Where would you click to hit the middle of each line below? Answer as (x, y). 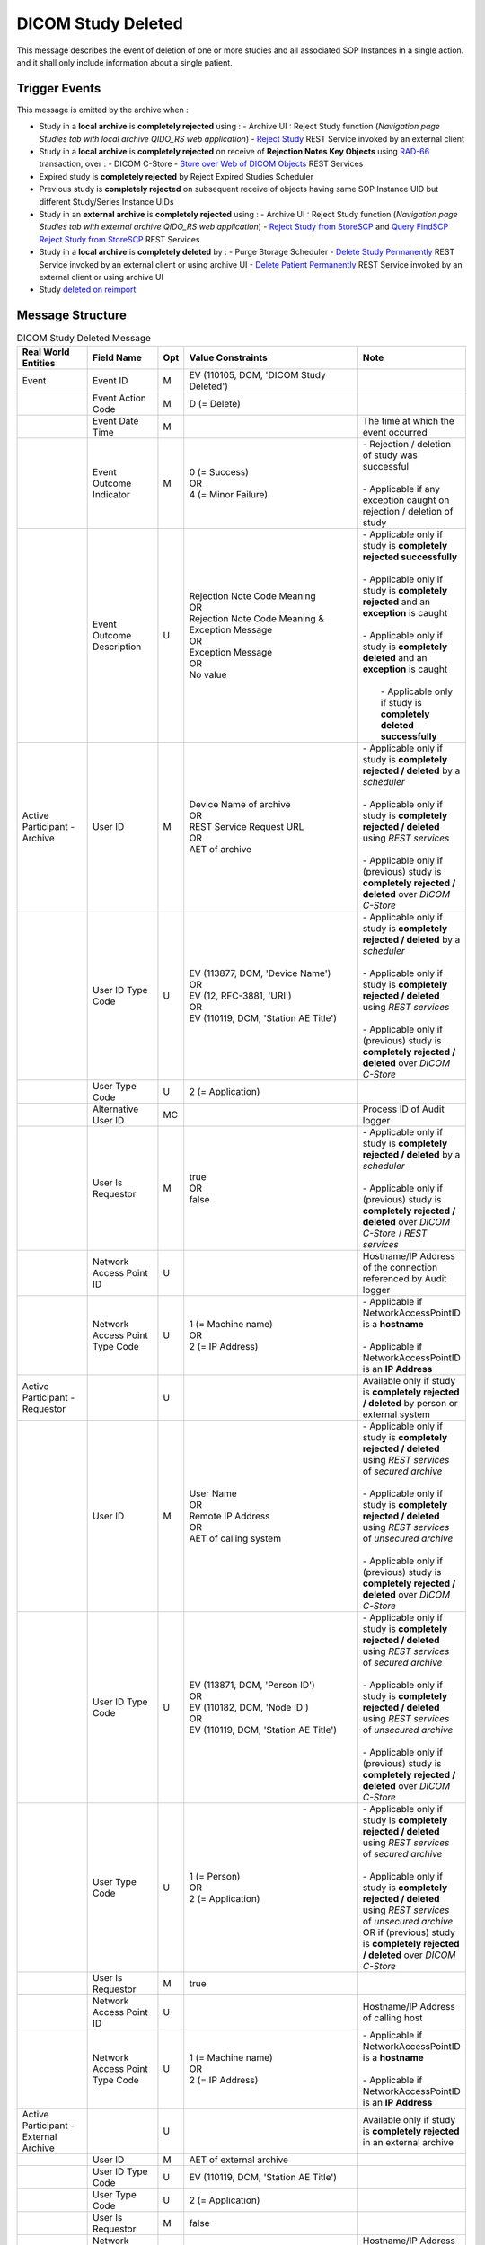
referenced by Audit (405, 1278)
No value (208, 674)
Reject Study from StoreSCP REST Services (120, 239)
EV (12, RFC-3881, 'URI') (240, 995)
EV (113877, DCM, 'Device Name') (260, 973)
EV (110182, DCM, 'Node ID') (249, 1707)
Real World (46, 352)
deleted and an (395, 657)
